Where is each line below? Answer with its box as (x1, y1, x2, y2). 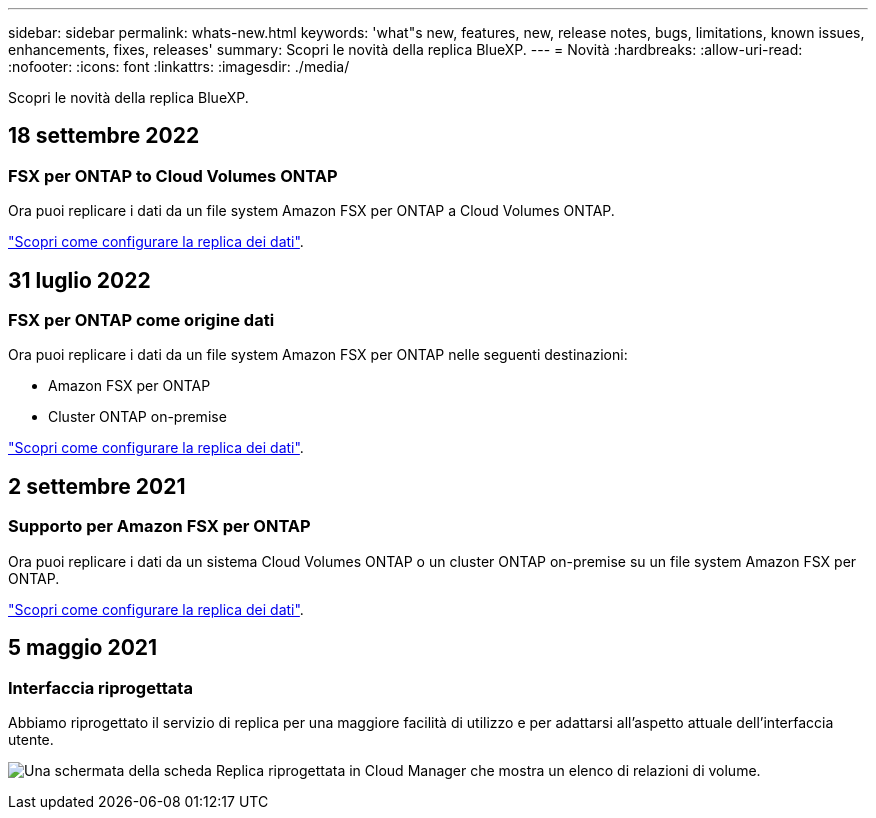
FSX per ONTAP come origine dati (8, 310, 275, 331)
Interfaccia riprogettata (8, 677, 193, 698)
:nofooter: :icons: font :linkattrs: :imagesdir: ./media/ (8, 58, 350, 75)
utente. (8, 730, 54, 748)
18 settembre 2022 (8, 123, 200, 149)
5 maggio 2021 (8, 635, 158, 661)
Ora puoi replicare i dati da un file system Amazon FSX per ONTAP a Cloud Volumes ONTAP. (8, 202, 615, 220)
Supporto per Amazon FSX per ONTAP (8, 516, 311, 537)
